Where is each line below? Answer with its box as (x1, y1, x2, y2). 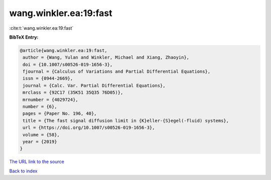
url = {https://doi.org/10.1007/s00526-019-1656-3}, (23, 125, 155, 130)
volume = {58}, (23, 132, 60, 137)
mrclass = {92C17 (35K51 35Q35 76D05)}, (23, 90, 123, 95)
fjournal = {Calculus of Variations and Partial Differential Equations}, (23, 69, 211, 75)
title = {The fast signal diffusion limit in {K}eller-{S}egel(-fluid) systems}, (23, 118, 229, 123)
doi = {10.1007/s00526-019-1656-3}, (23, 62, 113, 67)
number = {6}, (23, 104, 57, 110)
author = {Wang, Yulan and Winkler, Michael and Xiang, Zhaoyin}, (23, 55, 190, 60)
